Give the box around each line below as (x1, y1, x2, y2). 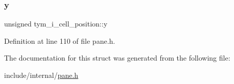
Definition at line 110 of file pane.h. (4, 35, 115, 46)
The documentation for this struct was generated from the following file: (4, 52, 230, 63)
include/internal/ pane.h (4, 70, 79, 80)
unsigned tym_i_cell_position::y (4, 18, 108, 29)
